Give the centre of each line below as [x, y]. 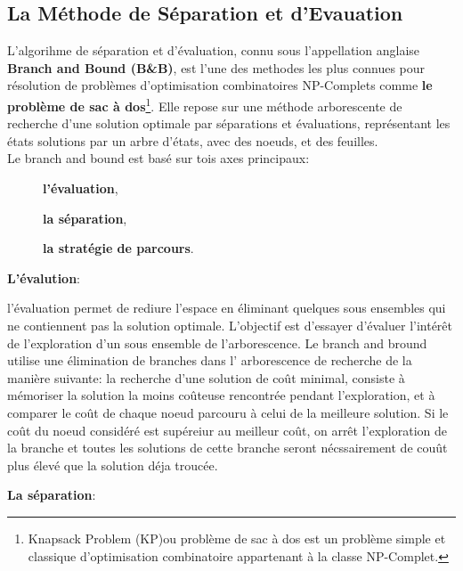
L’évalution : [44, 277]
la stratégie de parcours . [118, 248]
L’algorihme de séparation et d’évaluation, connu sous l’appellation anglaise [214, 50]
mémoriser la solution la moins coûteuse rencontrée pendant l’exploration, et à [221, 395]
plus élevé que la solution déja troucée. [113, 465]
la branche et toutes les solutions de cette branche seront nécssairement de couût [227, 448]
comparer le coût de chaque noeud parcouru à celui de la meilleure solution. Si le [228, 412]
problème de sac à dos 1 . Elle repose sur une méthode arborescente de [205, 104]
